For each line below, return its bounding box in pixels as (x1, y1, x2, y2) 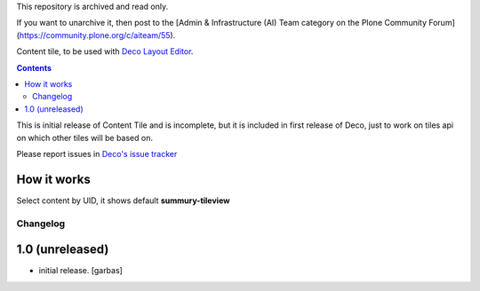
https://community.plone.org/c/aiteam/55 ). (19, 29, 176, 40)
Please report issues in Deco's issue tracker (16, 148, 178, 159)
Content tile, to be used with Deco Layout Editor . (16, 46, 194, 57)
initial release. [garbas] (38, 265, 124, 276)
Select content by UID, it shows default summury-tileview (16, 195, 230, 206)
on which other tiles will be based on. (16, 132, 153, 143)
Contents (16, 62, 52, 73)
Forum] (428, 18, 455, 28)
